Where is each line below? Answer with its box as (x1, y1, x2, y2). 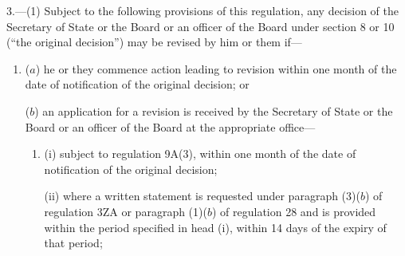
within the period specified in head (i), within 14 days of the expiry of (44, 219, 387, 235)
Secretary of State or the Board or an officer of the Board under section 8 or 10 (6, 18, 395, 34)
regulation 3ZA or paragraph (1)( (44, 203, 207, 219)
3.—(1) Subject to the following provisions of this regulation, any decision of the (6, 2, 399, 18)
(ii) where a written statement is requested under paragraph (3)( (44, 187, 360, 204)
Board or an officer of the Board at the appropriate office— (25, 118, 316, 135)
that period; (44, 234, 103, 251)
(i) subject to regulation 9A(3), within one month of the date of (44, 145, 356, 162)
